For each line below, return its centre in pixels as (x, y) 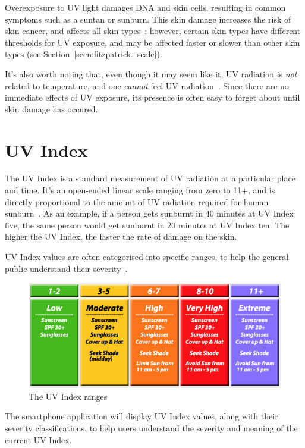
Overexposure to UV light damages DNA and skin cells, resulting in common (145, 7)
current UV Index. (38, 439)
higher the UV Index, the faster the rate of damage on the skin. (121, 236)
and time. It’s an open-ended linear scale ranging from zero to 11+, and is (140, 190)
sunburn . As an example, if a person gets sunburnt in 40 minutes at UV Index (149, 213)
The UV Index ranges (68, 396)
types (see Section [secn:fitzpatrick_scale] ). (84, 54)
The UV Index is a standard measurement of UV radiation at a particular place (150, 178)
